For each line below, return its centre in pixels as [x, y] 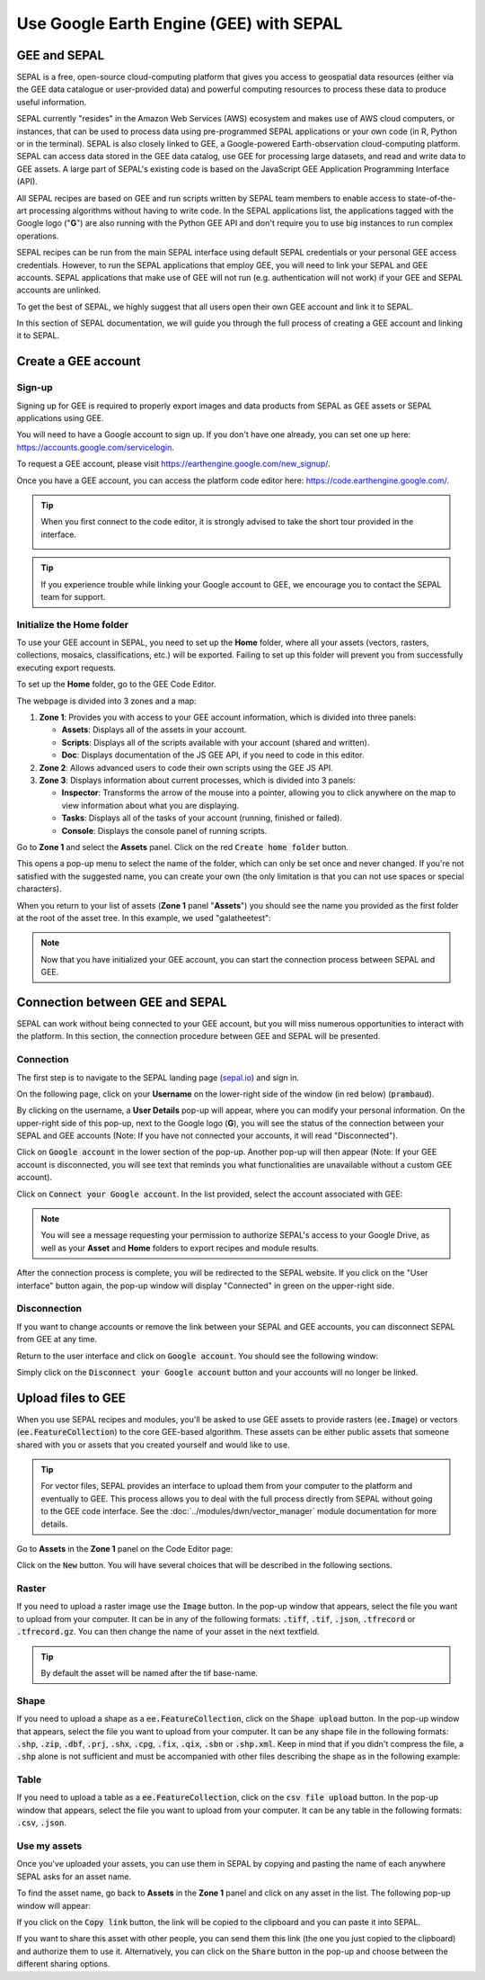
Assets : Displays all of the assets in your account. [154, 730]
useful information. [52, 102]
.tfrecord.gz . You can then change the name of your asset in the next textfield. [168, 1632]
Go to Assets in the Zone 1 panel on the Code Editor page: [125, 1548]
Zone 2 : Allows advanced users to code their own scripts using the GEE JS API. [186, 767]
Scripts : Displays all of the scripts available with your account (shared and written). [216, 742]
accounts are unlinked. [59, 290]
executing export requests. [66, 667]
